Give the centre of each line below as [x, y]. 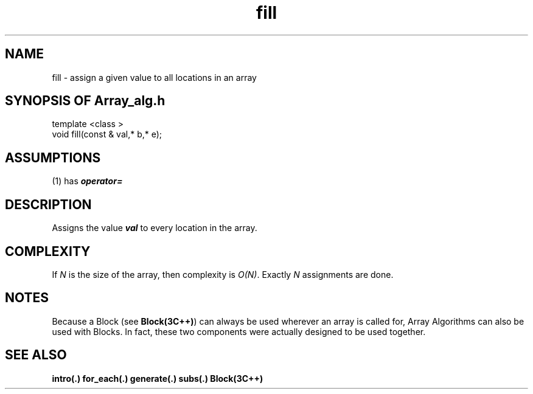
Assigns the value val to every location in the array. [155, 228]
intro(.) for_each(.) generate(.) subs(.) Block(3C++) [158, 378]
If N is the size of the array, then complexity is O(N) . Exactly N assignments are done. [223, 274]
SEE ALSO [36, 355]
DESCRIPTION [48, 204]
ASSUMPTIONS [53, 157]
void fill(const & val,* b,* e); [107, 134]
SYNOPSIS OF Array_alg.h [85, 101]
